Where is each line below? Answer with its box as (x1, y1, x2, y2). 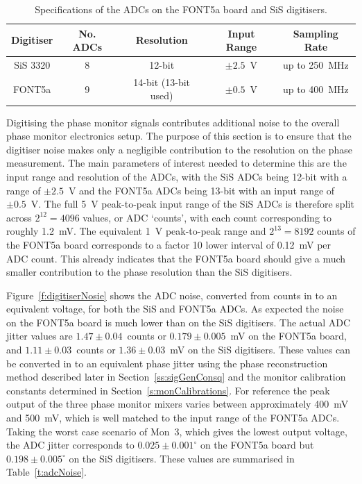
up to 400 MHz (282, 81, 349, 96)
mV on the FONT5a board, (230, 328, 347, 343)
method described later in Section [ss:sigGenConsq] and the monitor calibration (6, 369, 346, 384)
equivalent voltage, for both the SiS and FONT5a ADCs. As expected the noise (6, 301, 344, 316)
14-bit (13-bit (133, 74, 191, 89)
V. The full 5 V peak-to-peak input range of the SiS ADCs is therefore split (31, 197, 354, 211)
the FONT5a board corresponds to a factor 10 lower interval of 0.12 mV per (6, 237, 331, 251)
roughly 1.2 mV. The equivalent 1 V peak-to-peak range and (6, 224, 266, 238)
